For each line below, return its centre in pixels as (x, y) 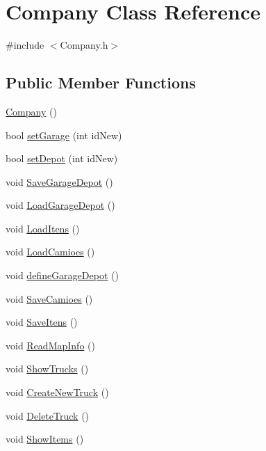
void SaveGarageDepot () (59, 181)
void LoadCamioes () (50, 252)
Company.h (84, 45)
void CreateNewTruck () (57, 392)
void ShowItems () (45, 439)
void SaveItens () (42, 322)
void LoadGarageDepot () (60, 205)
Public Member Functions (101, 82)
